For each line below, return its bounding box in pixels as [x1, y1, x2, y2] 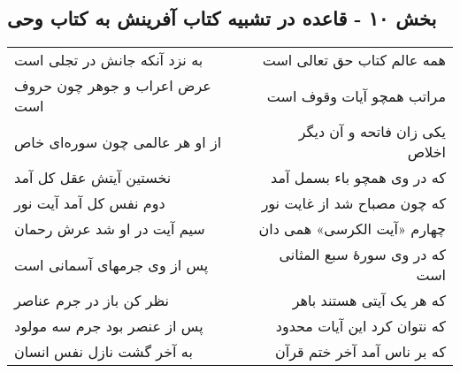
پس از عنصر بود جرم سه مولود [14, 316, 203, 337]
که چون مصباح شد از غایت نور [261, 193, 446, 214]
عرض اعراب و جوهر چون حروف [14, 75, 211, 96]
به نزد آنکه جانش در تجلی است [14, 49, 203, 71]
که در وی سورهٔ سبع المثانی [279, 244, 446, 265]
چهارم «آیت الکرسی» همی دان [258, 218, 446, 240]
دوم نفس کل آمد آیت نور [14, 193, 165, 214]
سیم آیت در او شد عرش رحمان [14, 218, 205, 240]
